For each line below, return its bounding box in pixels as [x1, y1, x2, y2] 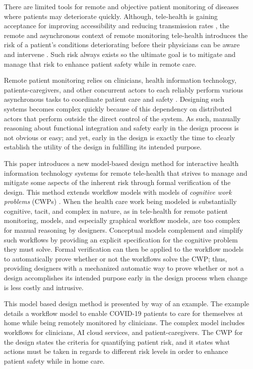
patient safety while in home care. [4, 355, 105, 366]
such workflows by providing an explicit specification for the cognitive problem [4, 234, 238, 244]
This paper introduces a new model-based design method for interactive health [4, 158, 239, 168]
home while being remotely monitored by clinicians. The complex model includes [4, 317, 245, 328]
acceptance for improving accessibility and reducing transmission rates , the [4, 20, 230, 31]
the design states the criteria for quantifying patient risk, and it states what [4, 336, 230, 347]
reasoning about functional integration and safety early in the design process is [4, 123, 239, 133]
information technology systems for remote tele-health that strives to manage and [4, 167, 248, 178]
